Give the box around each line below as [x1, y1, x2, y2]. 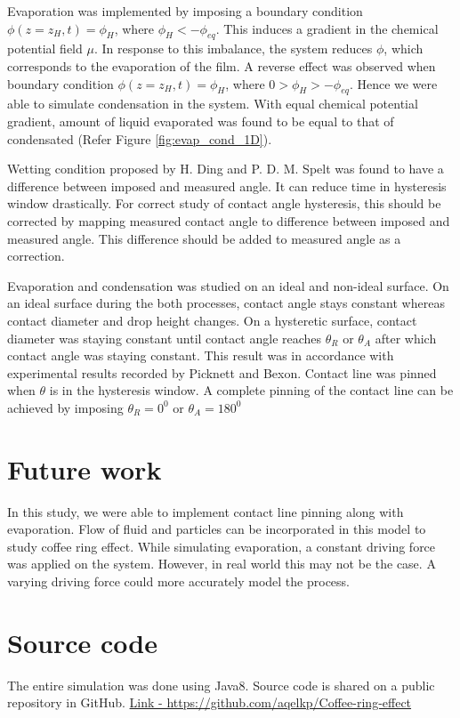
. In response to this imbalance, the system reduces [93, 39, 373, 58]
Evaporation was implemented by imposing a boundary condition [7, 2, 363, 20]
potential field [7, 39, 83, 58]
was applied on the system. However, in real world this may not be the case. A [7, 554, 436, 573]
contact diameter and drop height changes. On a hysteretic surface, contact [7, 311, 417, 329]
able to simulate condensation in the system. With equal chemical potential [7, 94, 418, 113]
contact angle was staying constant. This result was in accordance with [7, 346, 394, 365]
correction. [7, 246, 65, 265]
